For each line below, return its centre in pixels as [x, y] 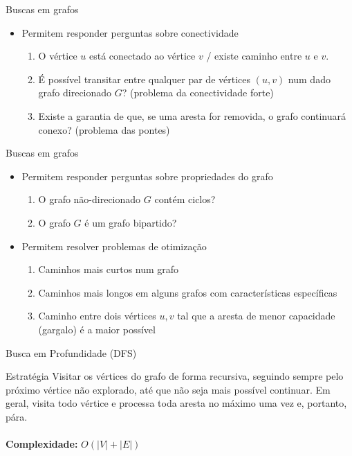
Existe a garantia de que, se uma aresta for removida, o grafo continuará [192, 115]
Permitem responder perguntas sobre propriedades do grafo [147, 176]
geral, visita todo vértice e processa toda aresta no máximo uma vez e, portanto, [176, 403]
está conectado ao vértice [142, 56]
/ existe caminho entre [254, 56]
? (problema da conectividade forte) [198, 93]
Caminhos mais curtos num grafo [109, 269]
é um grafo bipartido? [131, 222]
